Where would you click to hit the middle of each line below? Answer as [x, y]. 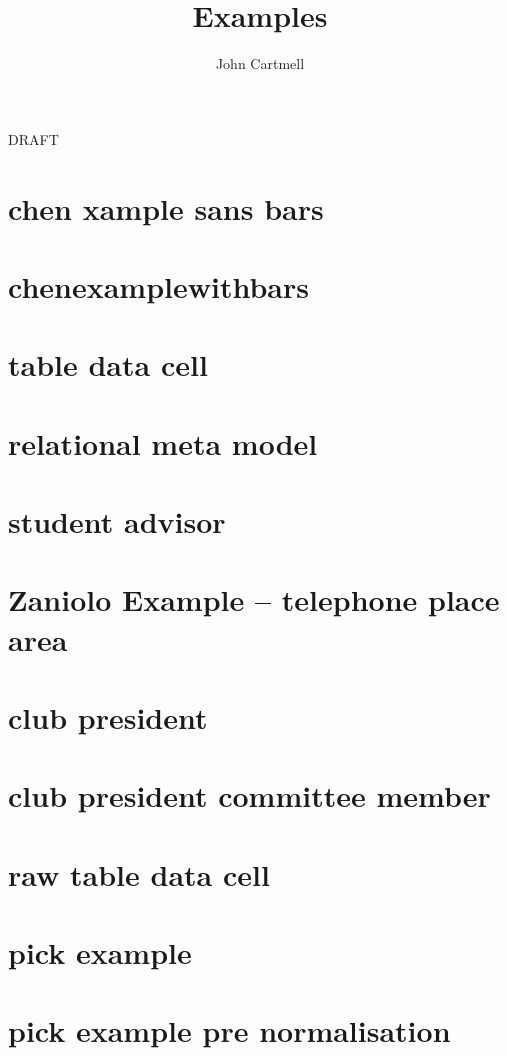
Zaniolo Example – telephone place [254, 599]
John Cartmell [260, 63]
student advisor [117, 521]
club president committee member [249, 795]
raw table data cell [139, 873]
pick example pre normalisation [229, 1030]
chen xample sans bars [166, 207]
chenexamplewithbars [159, 285]
